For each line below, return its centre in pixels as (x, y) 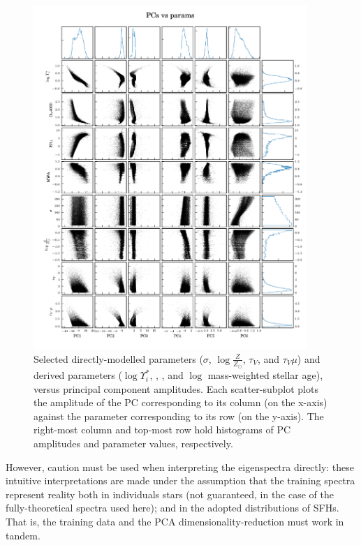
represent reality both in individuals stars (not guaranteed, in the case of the (170, 494)
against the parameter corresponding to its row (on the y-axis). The (179, 416)
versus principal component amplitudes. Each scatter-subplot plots (176, 388)
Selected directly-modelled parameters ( (118, 358)
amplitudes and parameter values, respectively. (133, 443)
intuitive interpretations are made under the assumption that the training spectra (180, 480)
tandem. (23, 535)
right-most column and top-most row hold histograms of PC (162, 430)
